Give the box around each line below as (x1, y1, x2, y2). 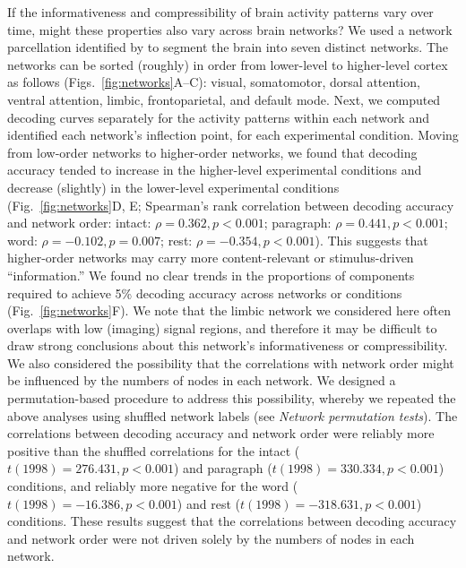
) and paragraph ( (173, 459, 272, 478)
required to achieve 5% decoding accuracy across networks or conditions (7, 283, 402, 302)
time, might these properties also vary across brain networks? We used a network (7, 20, 453, 39)
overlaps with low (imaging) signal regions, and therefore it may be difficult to (7, 318, 437, 337)
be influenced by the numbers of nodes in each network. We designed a (7, 371, 396, 390)
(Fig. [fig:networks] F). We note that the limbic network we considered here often (7, 301, 451, 320)
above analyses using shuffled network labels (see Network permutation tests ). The (7, 406, 458, 425)
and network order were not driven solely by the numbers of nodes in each (7, 529, 415, 547)
